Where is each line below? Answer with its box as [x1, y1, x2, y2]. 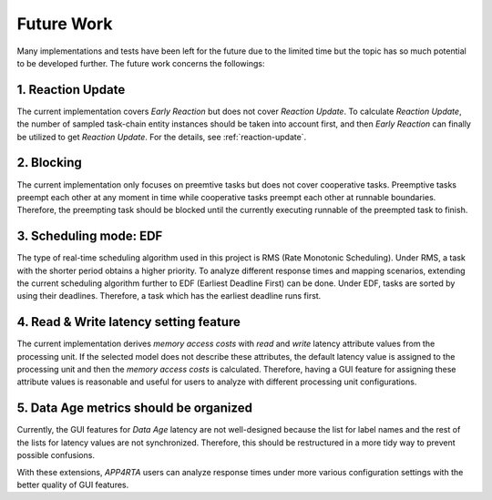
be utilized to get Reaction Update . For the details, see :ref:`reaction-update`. [16, 131, 307, 142]
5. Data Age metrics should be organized [16, 401, 252, 416]
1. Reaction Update [16, 82, 126, 97]
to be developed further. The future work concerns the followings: [16, 57, 265, 68]
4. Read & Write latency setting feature [16, 314, 241, 330]
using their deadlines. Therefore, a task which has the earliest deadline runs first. [16, 291, 322, 301]
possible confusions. [16, 450, 96, 461]
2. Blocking [16, 155, 82, 170]
